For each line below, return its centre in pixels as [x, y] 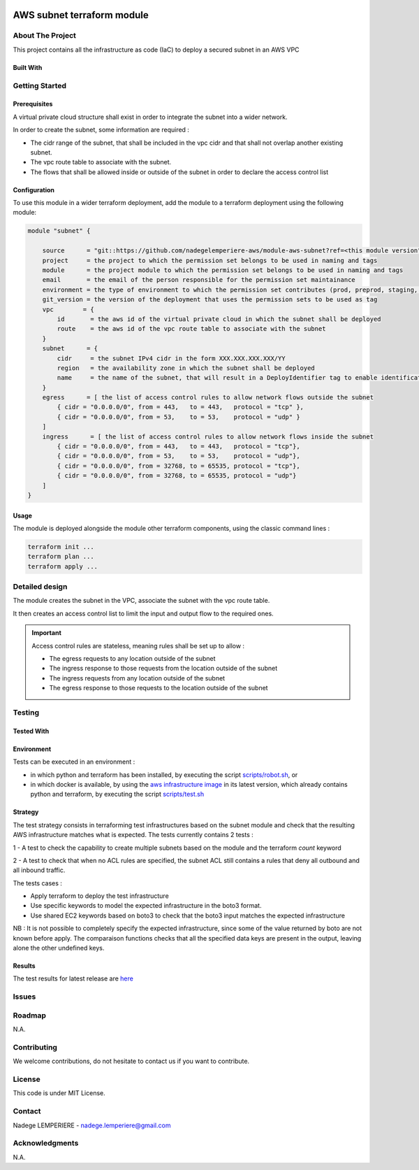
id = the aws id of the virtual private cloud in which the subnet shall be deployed [219, 319]
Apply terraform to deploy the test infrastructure [100, 896]
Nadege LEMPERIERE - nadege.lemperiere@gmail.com [92, 1125]
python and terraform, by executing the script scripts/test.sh [117, 794]
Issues [24, 997]
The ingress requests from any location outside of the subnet [137, 678]
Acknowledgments [46, 1143]
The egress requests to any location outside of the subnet [132, 659]
